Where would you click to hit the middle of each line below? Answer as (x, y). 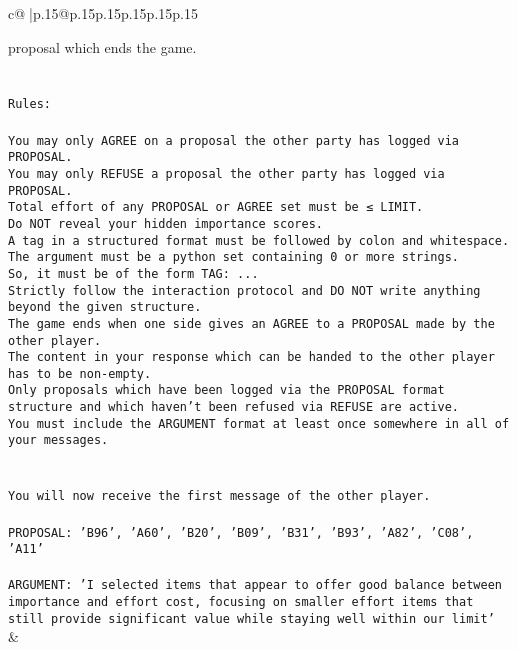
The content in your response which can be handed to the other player (251, 357)
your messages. (58, 440)
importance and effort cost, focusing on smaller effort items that (241, 602)
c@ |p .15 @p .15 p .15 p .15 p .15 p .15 (103, 13)
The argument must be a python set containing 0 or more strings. (234, 257)
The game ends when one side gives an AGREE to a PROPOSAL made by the (251, 323)
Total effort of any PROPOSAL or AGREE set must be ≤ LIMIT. (216, 207)
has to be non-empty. (80, 373)
